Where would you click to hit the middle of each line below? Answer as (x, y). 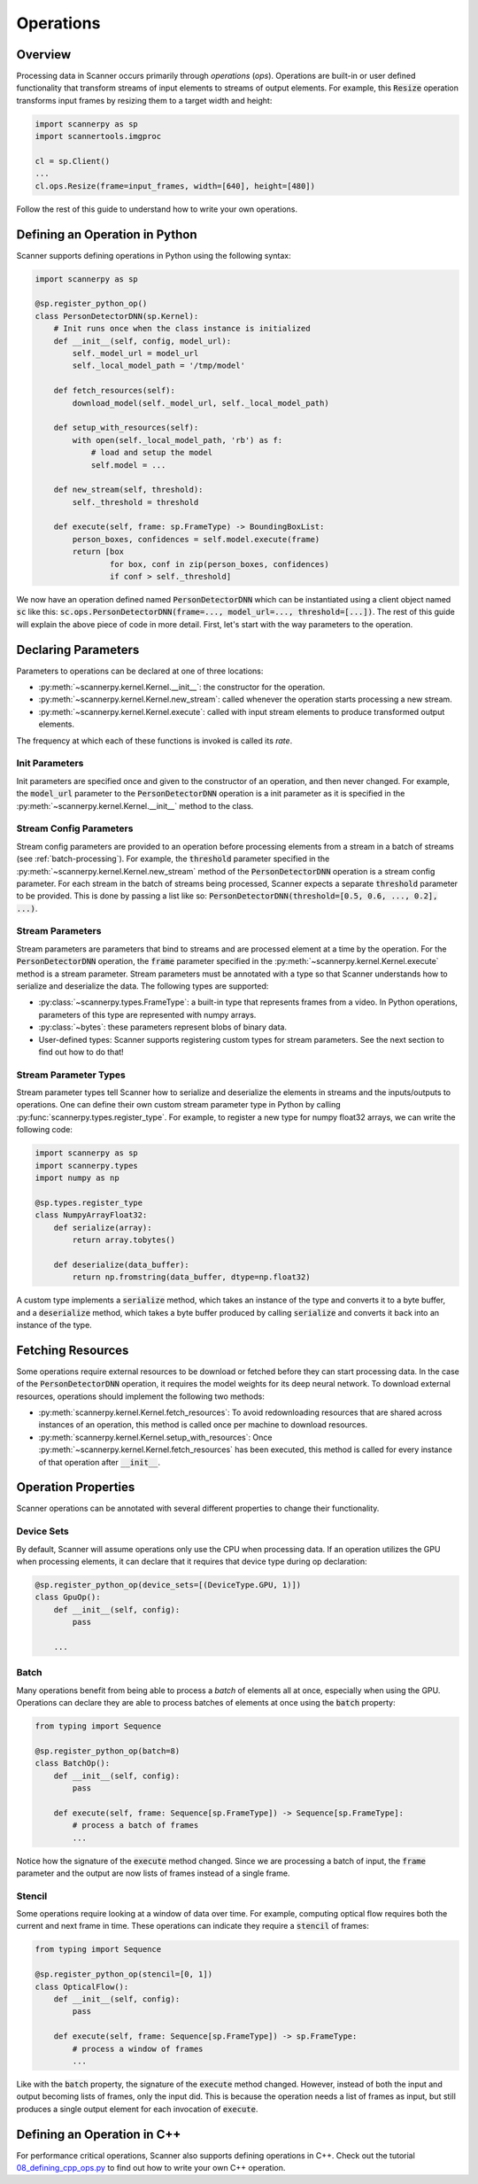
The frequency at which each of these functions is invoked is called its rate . (154, 741)
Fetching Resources (73, 1350)
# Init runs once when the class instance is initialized (182, 329)
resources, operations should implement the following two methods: (140, 1396)
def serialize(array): (103, 1228)
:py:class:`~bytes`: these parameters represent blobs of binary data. (163, 1027)
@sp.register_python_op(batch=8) (108, 1751)
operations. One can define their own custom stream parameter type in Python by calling (178, 1105)
